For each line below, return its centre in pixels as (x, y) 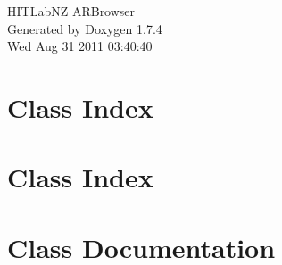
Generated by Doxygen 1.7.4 (85, 28)
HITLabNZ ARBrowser (71, 11)
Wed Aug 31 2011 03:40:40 (80, 46)
